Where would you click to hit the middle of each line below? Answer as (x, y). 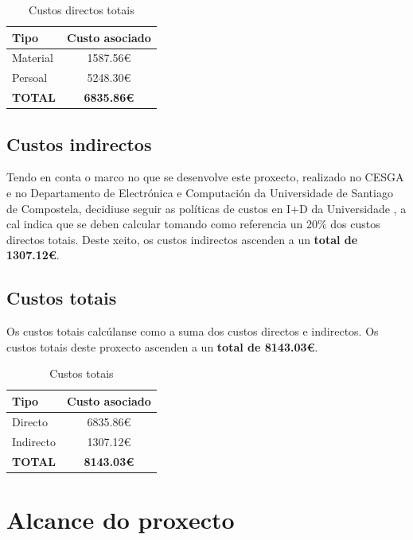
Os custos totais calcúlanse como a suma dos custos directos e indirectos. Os (193, 331)
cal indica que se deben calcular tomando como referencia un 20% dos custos (193, 224)
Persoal (30, 78)
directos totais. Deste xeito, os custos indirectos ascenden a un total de (182, 239)
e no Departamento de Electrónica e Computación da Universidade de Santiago (200, 193)
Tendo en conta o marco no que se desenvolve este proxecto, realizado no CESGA (205, 177)
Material (33, 58)
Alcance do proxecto (121, 519)
